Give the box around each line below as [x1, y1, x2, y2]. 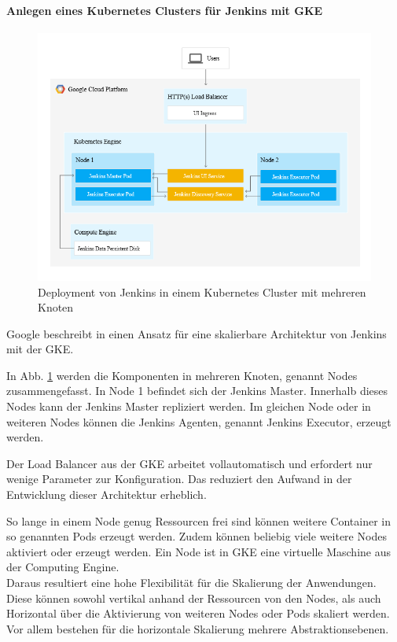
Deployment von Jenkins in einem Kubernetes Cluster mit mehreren [38, 283, 366, 300]
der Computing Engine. [6, 559, 119, 575]
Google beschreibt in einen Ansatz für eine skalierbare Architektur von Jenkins [6, 325, 387, 341]
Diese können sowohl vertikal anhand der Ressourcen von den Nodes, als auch [6, 589, 381, 606]
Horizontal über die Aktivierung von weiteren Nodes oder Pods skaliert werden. [6, 605, 390, 622]
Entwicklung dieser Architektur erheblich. [6, 486, 207, 503]
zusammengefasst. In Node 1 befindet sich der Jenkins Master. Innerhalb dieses [6, 382, 388, 399]
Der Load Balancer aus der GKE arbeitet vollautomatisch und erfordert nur [6, 455, 373, 471]
